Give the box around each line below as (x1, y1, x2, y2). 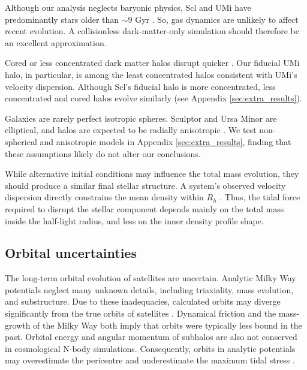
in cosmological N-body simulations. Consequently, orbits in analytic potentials (5, 342, 296, 354)
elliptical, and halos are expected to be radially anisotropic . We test (5, 124, 257, 136)
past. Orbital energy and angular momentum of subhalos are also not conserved (5, 330, 297, 343)
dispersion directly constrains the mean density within (5, 191, 204, 203)
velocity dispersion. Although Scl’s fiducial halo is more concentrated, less (5, 80, 276, 92)
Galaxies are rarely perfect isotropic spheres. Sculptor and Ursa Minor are (5, 112, 277, 124)
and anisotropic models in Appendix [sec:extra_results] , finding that (40, 135, 291, 148)
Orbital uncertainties (5, 243, 137, 262)
